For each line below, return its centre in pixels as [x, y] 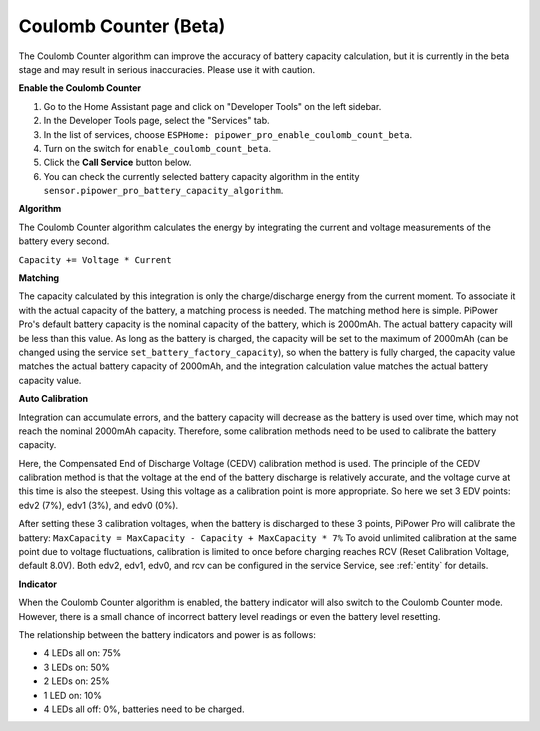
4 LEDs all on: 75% [82, 653]
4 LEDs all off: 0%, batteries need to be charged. [144, 709]
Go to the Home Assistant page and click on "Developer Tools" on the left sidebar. [212, 106]
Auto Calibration [53, 399]
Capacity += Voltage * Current [95, 259]
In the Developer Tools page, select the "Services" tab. [156, 121]
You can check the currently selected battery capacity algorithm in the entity [201, 176]
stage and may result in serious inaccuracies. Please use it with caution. [166, 69]
